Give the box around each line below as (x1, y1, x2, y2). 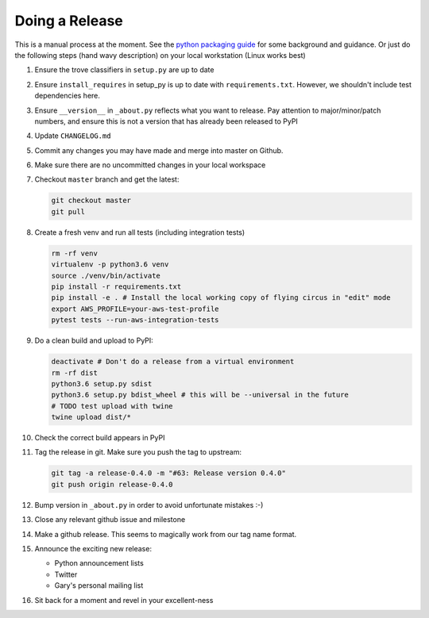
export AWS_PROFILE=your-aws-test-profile (51, 304, 219, 313)
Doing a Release (14, 12, 123, 29)
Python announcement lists (54, 559, 145, 568)
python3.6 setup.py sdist (51, 379, 153, 388)
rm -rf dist (51, 368, 99, 377)
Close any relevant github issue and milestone (34, 515, 186, 524)
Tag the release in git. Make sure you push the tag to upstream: (34, 447, 242, 457)
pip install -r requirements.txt (51, 282, 182, 291)
